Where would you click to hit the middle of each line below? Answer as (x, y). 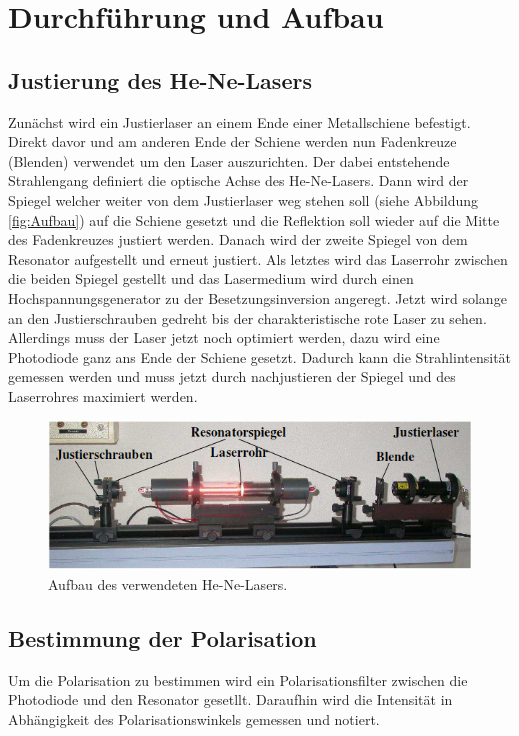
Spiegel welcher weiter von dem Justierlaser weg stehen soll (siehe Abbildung (243, 199)
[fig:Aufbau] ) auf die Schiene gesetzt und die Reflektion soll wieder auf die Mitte (254, 219)
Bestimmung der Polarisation (162, 638)
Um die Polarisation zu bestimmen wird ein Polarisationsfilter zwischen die (238, 679)
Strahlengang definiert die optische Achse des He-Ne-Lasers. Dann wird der (238, 180)
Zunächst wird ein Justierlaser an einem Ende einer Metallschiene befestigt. (239, 121)
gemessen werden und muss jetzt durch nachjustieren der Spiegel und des (232, 376)
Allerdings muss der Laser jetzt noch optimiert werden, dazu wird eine (224, 337)
